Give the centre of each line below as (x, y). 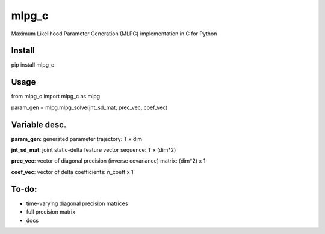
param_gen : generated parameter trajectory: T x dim (77, 139)
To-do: (24, 189)
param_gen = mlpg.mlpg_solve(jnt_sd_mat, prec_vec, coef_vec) (89, 107)
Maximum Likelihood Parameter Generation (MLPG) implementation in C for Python (114, 34)
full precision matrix (51, 212)
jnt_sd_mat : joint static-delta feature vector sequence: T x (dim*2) (94, 150)
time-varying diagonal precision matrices (77, 203)
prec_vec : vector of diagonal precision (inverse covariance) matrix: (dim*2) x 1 (108, 161)
